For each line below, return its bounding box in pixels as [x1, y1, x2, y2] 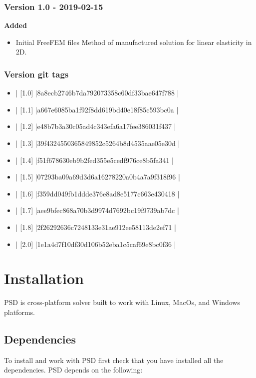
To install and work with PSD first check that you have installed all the [4, 354, 224, 365]
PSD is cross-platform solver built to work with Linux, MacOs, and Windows [4, 297, 240, 307]
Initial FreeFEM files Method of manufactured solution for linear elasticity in [15, 36, 252, 47]
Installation [4, 268, 84, 288]
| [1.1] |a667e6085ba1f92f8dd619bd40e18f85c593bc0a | [15, 104, 179, 114]
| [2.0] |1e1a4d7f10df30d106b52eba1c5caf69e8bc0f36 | [15, 238, 176, 249]
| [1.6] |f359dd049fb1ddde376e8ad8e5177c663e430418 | [15, 188, 180, 198]
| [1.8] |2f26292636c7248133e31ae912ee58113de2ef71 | [15, 221, 176, 232]
